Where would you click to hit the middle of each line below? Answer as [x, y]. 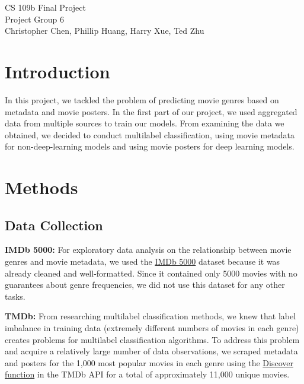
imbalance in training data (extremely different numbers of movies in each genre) [152, 328]
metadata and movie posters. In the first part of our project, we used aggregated [151, 111]
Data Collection [54, 225]
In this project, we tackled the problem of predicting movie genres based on [142, 99]
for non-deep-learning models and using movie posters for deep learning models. [150, 146]
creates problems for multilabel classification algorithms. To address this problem [152, 339]
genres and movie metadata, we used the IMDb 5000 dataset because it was [143, 261]
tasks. [15, 296]
